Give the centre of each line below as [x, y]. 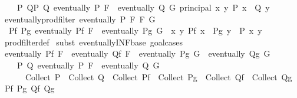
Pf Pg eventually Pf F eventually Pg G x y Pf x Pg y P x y [135, 30]
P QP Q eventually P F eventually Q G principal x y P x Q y [143, 7]
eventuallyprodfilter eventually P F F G [80, 19]
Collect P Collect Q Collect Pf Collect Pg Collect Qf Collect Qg [159, 76]
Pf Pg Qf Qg [29, 88]
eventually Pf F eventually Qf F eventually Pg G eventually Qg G [137, 53]
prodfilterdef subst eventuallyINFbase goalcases [94, 42]
